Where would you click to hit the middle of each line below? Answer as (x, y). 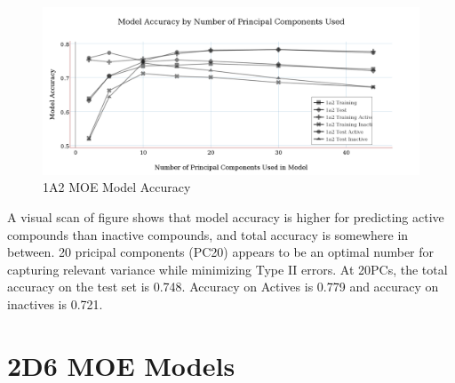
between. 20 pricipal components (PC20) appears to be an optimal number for (221, 252)
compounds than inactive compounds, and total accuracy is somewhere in (208, 234)
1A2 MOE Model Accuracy (117, 187)
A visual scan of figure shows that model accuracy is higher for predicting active (226, 217)
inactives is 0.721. (55, 303)
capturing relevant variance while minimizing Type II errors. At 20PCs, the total (227, 269)
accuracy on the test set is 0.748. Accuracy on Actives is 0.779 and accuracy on (223, 287)
